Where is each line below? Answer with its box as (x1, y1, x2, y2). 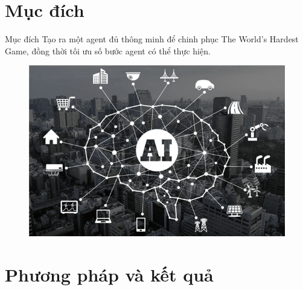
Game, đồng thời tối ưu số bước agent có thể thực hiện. (5, 44, 211, 57)
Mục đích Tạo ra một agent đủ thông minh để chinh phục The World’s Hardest (5, 33, 299, 45)
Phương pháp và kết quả (5, 262, 214, 286)
